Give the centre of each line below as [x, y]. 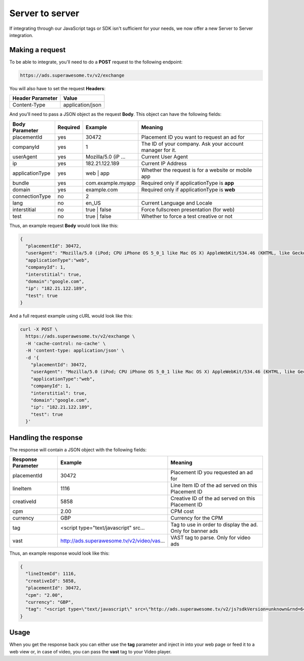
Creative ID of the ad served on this [213, 498]
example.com [102, 189]
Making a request [37, 50]
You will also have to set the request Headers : [58, 88]
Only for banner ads [194, 531]
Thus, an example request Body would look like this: [64, 225]
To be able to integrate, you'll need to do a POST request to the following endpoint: [96, 62]
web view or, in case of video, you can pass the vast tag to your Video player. [90, 651]
